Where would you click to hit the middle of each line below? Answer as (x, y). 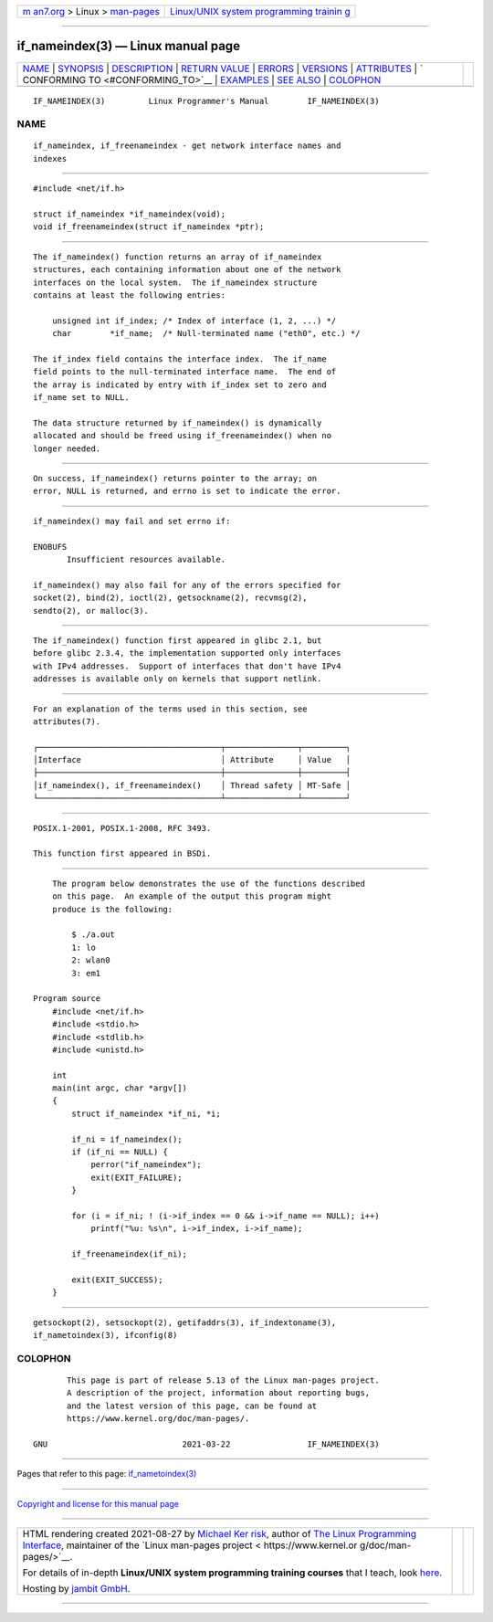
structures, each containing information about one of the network (187, 270)
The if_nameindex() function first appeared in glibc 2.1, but (178, 640)
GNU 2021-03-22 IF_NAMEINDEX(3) (206, 1444)
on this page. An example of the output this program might (192, 896)
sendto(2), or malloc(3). (91, 611)
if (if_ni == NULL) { (120, 1152)
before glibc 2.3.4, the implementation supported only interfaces (187, 653)
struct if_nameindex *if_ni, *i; (146, 1113)
